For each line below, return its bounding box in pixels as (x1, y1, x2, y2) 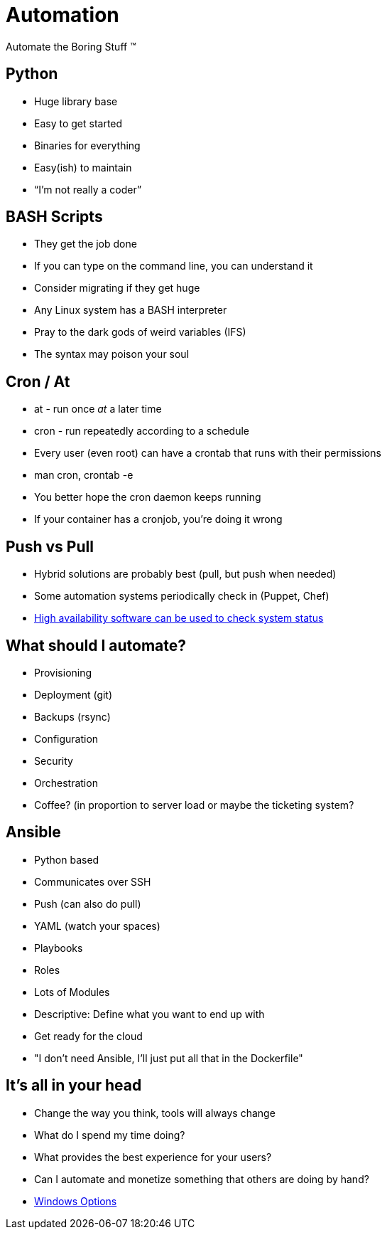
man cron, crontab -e (34, 469, 133, 482)
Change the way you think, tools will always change (34, 1106, 276, 1119)
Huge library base (34, 95, 118, 107)
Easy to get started (34, 117, 123, 129)
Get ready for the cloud (34, 1029, 143, 1042)
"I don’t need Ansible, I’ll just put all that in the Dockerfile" (34, 1051, 303, 1064)
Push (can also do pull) (34, 897, 141, 910)
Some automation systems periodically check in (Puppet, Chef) (34, 590, 329, 603)
